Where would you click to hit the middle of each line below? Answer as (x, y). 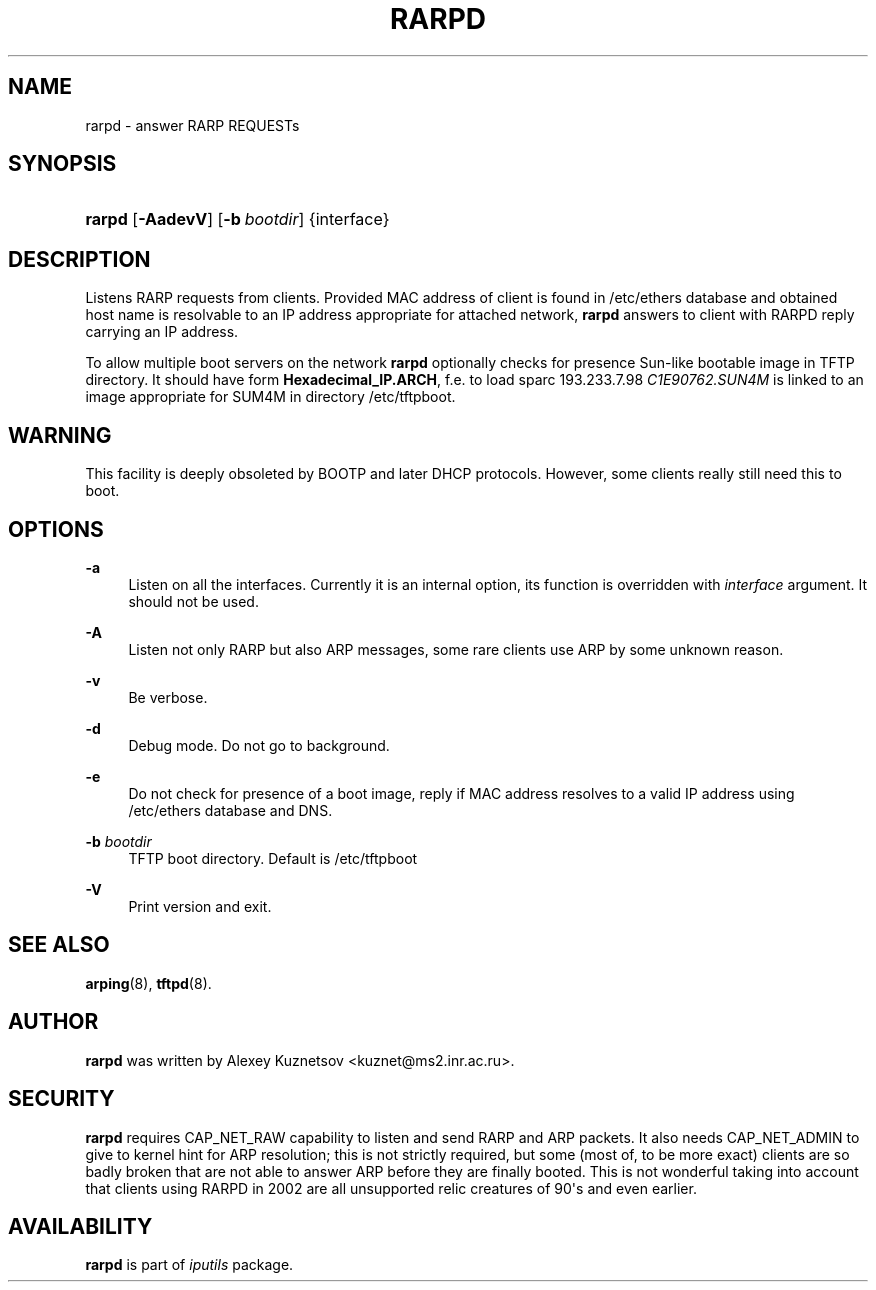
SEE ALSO (59, 945)
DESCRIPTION (79, 259)
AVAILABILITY (80, 1226)
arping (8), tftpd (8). (148, 983)
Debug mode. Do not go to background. (259, 745)
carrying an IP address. (162, 332)
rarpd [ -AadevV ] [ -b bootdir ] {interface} (237, 219)
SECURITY (61, 1099)
